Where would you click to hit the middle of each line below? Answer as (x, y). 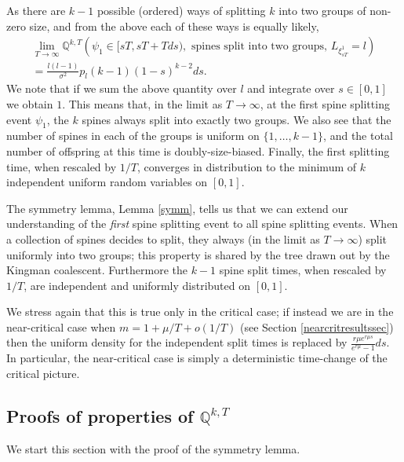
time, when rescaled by (62, 166)
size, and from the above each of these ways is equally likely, (174, 26)
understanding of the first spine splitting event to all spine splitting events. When (202, 224)
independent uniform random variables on (107, 182)
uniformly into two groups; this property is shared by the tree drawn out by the (198, 254)
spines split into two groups (258, 47)
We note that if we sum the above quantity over (122, 88)
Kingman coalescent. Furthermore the (97, 270)
